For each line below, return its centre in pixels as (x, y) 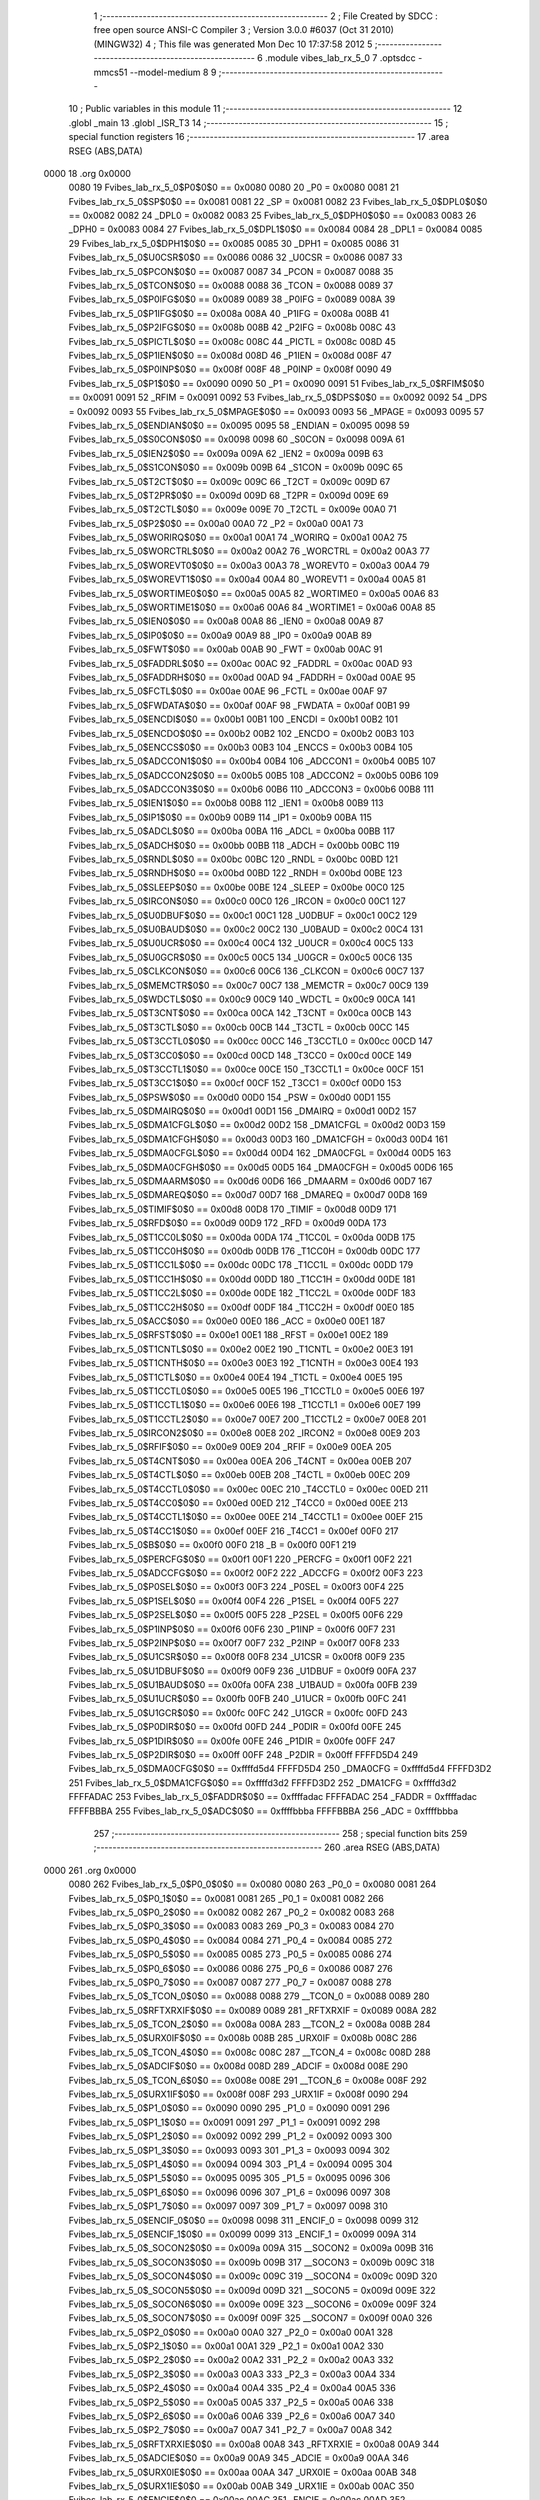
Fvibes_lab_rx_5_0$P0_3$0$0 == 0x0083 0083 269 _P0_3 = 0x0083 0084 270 (231, 1926)
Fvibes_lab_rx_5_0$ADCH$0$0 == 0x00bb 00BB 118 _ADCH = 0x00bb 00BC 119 (234, 845)
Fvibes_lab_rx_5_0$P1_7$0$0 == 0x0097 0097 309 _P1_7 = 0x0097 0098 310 (228, 2206)
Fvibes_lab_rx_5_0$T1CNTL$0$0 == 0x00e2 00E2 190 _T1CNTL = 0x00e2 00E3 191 (241, 1349)
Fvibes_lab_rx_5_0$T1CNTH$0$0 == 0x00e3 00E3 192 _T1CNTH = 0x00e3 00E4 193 (243, 1363)
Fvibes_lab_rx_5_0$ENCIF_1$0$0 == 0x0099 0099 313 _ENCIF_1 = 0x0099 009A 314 (242, 2234)
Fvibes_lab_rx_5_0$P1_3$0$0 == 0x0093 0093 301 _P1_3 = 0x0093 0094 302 (229, 2150)
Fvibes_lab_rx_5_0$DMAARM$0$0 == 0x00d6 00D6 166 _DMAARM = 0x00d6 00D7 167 (250, 1181)
